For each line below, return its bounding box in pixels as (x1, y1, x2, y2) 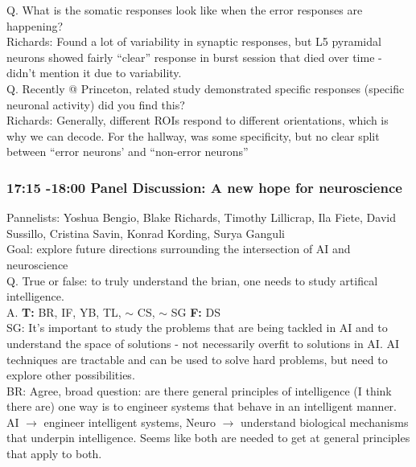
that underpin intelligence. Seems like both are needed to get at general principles (6, 429, 410, 446)
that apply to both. (6, 445, 102, 462)
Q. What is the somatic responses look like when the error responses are (6, 2, 363, 18)
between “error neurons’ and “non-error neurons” (6, 143, 249, 160)
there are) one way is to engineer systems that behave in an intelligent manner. (6, 398, 397, 415)
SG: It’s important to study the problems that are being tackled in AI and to (6, 319, 388, 336)
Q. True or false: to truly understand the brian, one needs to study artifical (6, 272, 378, 289)
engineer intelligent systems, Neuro (43, 413, 216, 430)
